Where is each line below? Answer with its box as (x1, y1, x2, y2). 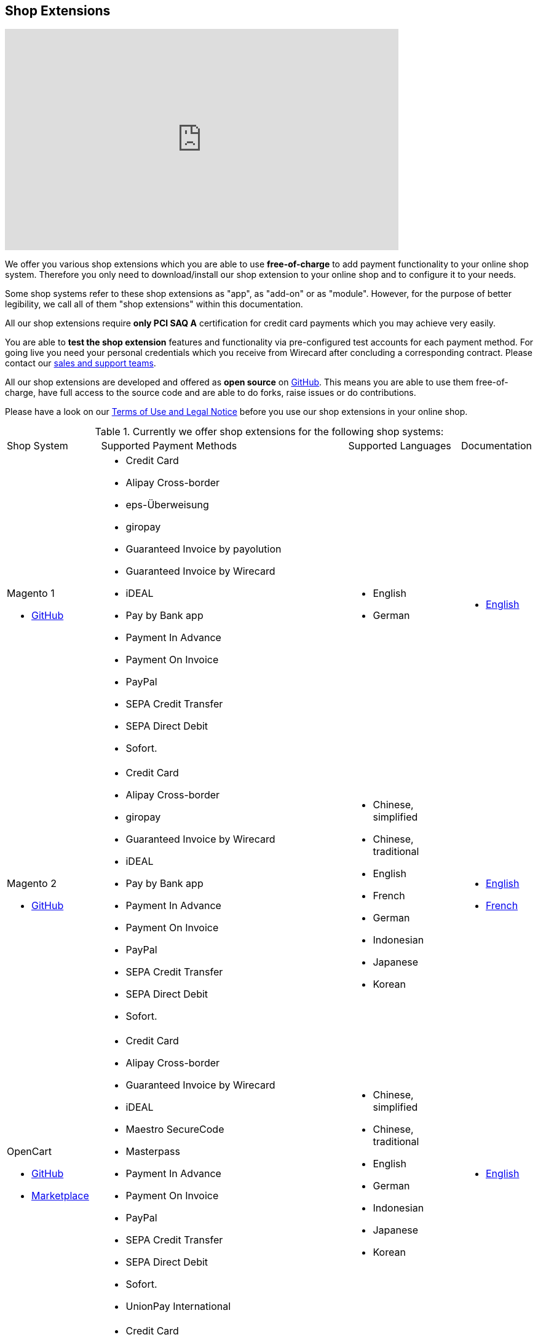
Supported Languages (348, 439, 451, 452)
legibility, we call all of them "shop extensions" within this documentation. (5, 299, 303, 310)
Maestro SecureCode (125, 1123, 224, 1136)
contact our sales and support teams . (5, 358, 156, 369)
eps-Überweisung (125, 499, 209, 511)
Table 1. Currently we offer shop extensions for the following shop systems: (95, 425, 444, 438)
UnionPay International (125, 1300, 231, 1313)
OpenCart (7, 1145, 52, 1158)
